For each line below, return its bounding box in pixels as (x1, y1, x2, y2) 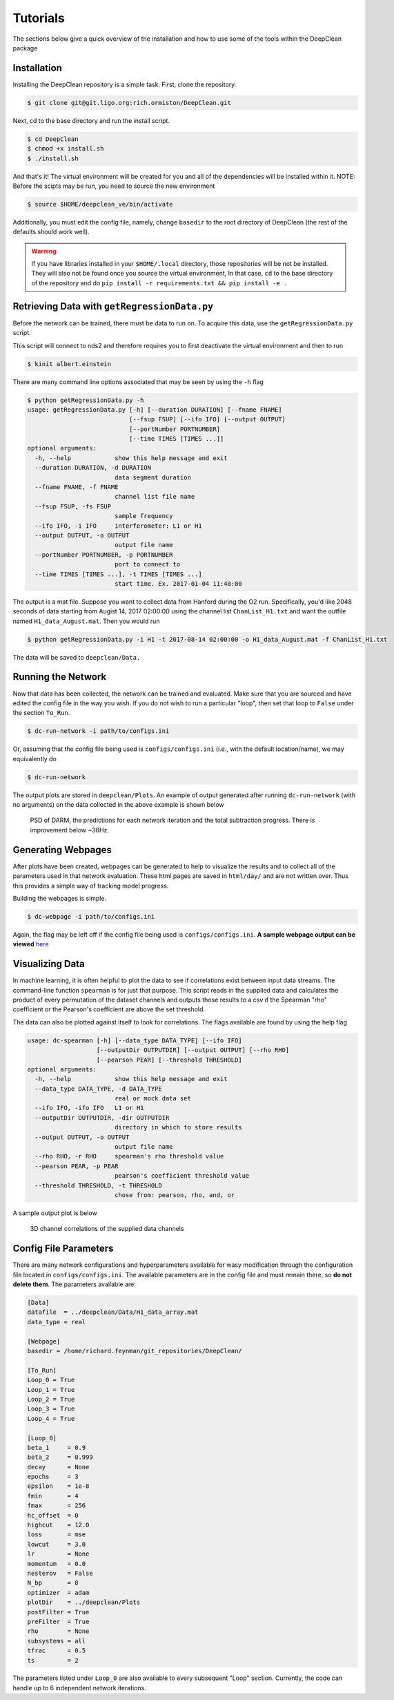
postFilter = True (27, 1608, 90, 1616)
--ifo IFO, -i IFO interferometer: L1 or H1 (35, 522, 203, 530)
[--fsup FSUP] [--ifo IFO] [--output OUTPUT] (128, 415, 286, 423)
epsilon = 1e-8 (27, 1482, 90, 1490)
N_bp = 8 (27, 1579, 79, 1587)
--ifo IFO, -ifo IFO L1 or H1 (35, 1104, 144, 1112)
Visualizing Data (12, 958, 86, 970)
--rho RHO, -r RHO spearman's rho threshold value (35, 1152, 224, 1161)
